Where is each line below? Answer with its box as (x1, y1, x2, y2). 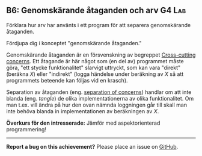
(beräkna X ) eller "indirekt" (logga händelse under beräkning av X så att (6, 70, 184, 78)
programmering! (6, 125, 47, 133)
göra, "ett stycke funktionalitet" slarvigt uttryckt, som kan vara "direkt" (6, 64, 181, 71)
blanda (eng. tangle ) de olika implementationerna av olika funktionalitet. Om (6, 95, 194, 102)
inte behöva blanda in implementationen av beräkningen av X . (6, 107, 159, 114)
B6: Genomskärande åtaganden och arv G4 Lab (6, 5, 186, 16)
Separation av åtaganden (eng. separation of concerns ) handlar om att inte (6, 88, 192, 96)
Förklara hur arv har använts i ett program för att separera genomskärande (6, 21, 191, 28)
